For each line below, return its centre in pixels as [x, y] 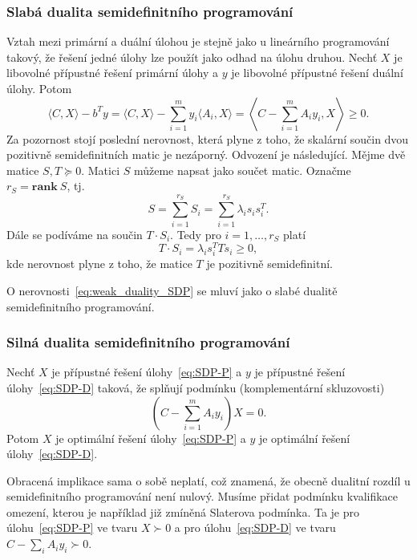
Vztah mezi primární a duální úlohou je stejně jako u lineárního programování [198, 41]
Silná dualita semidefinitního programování [148, 342]
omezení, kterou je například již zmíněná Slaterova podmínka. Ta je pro [183, 511]
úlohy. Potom [39, 88]
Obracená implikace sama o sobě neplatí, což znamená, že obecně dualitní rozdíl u [208, 480]
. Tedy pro [196, 234]
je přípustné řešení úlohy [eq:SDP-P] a [147, 372]
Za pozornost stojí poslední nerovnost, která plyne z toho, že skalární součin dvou [208, 138]
